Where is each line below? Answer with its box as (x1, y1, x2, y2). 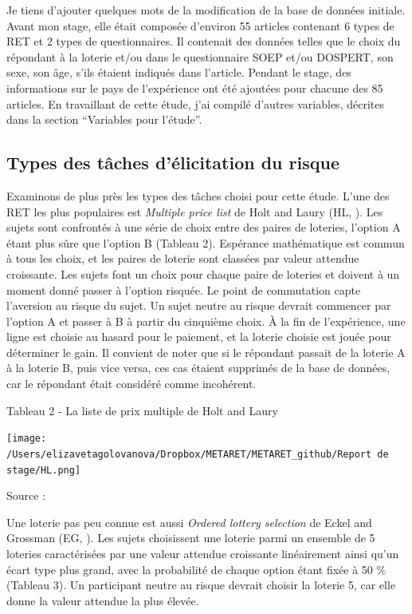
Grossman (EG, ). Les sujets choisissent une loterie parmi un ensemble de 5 (6, 529, 375, 546)
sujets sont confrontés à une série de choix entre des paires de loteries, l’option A (6, 219, 401, 236)
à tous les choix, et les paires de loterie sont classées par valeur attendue (6, 250, 359, 267)
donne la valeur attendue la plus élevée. (6, 592, 199, 608)
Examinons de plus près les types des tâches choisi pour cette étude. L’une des (6, 187, 390, 204)
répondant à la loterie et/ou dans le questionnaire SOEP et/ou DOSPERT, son (6, 48, 394, 65)
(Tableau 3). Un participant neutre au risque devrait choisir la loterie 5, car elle (6, 576, 396, 593)
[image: (6, 433, 47, 445)
